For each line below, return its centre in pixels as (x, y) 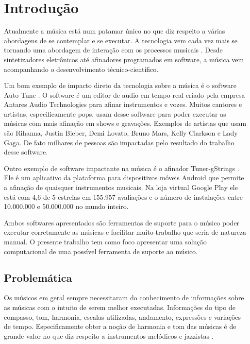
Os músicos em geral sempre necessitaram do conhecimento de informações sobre (124, 298)
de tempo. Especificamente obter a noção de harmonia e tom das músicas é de (120, 326)
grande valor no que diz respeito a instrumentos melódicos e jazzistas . (109, 335)
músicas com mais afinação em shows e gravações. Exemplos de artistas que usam (125, 123)
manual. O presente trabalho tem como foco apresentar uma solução (105, 241)
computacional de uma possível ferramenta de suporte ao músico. (101, 251)
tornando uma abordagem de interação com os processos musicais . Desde (113, 50)
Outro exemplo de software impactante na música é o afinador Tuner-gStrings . (122, 168)
